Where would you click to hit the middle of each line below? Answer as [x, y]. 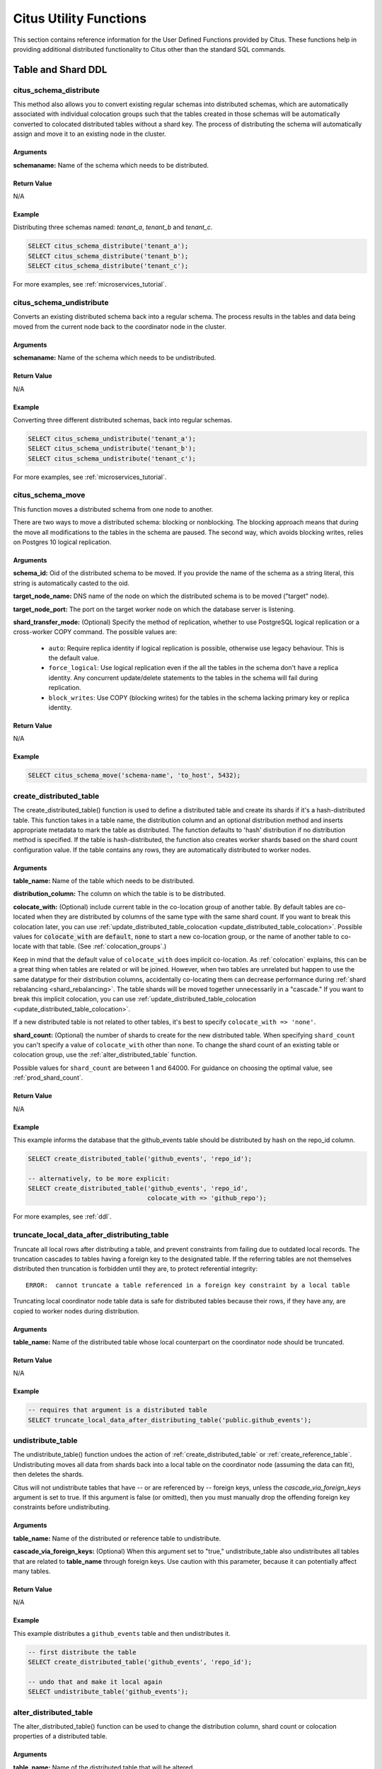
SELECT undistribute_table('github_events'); [108, 1692]
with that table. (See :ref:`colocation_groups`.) [100, 946]
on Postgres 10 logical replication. [62, 542]
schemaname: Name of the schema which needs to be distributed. [111, 165]
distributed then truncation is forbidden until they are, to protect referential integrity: [135, 1269]
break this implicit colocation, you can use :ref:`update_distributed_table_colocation [135, 999]
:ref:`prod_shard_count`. [48, 1078]
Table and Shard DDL [60, 70]
